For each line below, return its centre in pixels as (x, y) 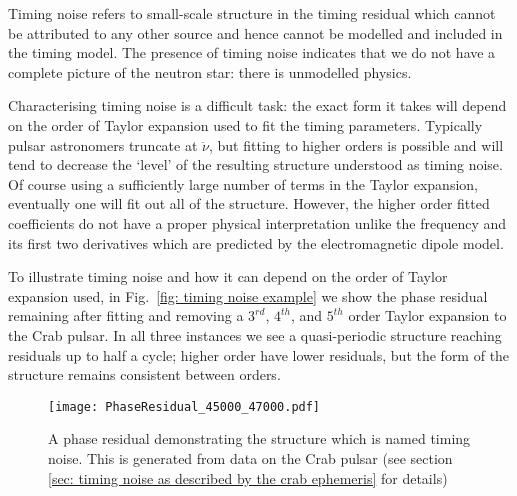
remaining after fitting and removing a (126, 315)
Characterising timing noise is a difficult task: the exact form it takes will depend (257, 105)
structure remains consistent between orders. (144, 374)
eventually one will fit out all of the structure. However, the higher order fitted (249, 203)
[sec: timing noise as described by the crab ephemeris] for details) (248, 477)
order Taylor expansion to (427, 315)
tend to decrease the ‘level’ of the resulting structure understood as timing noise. (255, 164)
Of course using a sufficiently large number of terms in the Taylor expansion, (243, 183)
